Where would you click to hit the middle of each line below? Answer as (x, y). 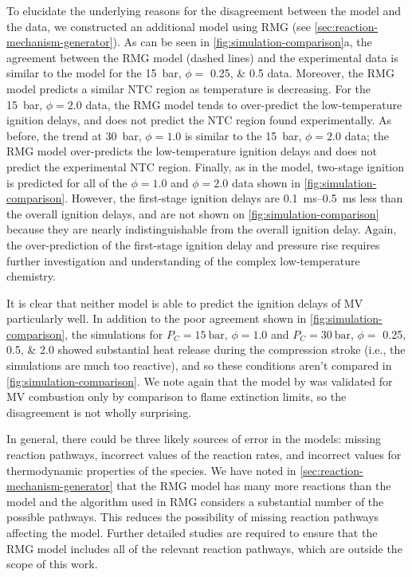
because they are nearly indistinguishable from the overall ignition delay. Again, (202, 229)
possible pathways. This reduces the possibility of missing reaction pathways (193, 517)
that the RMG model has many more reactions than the (254, 486)
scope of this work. (52, 564)
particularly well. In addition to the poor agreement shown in (157, 318)
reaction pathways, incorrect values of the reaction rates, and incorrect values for (204, 455)
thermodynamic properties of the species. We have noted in (151, 470)
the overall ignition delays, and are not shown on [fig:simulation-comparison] (193, 213)
